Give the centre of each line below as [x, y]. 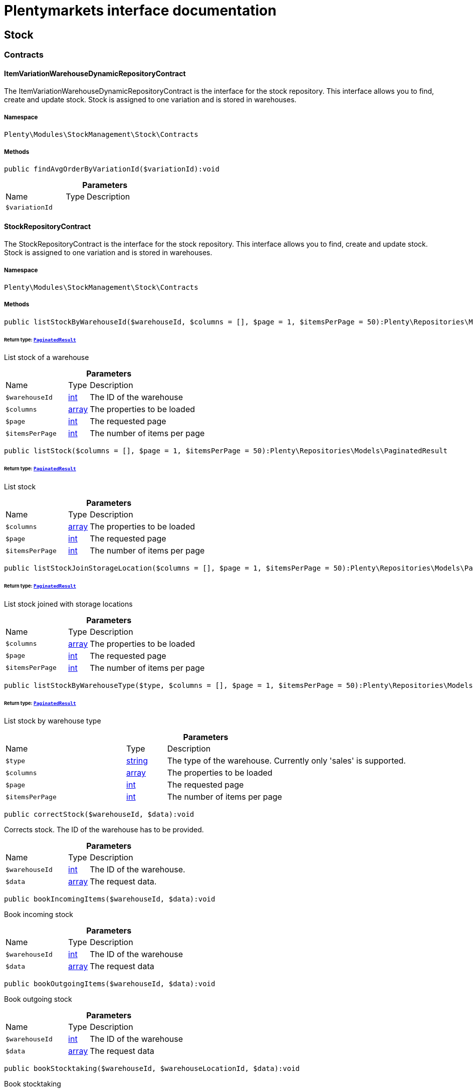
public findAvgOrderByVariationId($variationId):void [112, 169]
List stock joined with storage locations [68, 604]
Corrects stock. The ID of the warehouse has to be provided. [104, 830]
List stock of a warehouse [47, 357]
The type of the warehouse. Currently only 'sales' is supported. [286, 761]
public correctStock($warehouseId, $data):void [99, 814]
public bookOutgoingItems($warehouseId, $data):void [110, 984]
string [137, 761]
